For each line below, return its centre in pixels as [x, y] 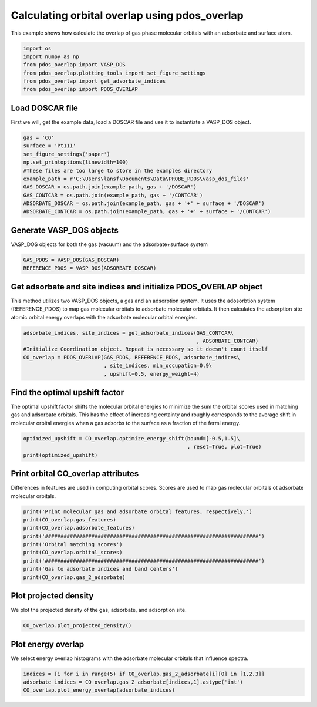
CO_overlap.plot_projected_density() [77, 626]
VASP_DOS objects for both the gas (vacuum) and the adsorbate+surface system [109, 244]
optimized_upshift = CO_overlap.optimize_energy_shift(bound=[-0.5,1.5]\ [131, 438]
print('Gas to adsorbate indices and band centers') [101, 569]
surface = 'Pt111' [50, 146]
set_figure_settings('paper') [67, 154]
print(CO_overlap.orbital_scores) [73, 553]
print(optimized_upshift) [60, 455]
